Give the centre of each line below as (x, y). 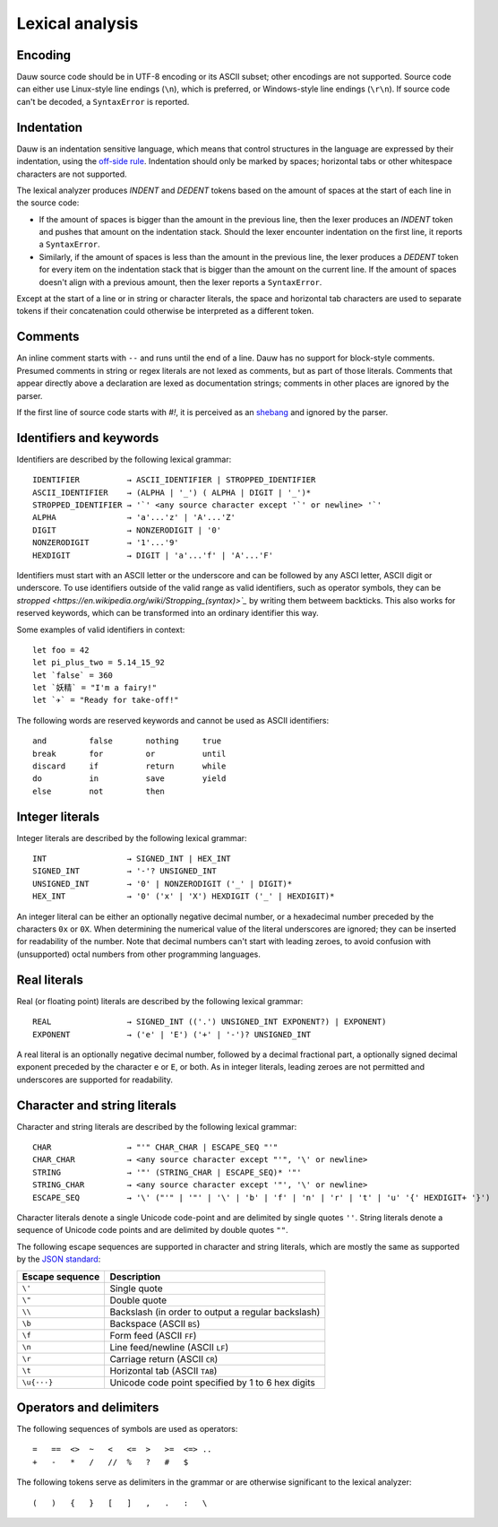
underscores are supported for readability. (95, 1080)
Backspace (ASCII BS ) (155, 1323)
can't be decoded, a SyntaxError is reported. (103, 101)
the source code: (48, 203)
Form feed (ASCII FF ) (153, 1335)
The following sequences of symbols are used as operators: (127, 1429)
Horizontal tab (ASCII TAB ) (163, 1370)
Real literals (50, 980)
